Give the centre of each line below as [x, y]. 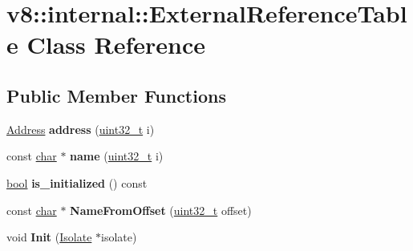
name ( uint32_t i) [117, 156]
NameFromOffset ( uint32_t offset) [161, 210]
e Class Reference [106, 45]
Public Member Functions [116, 95]
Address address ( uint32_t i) [81, 129]
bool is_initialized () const [77, 182]
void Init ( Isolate [49, 237]
